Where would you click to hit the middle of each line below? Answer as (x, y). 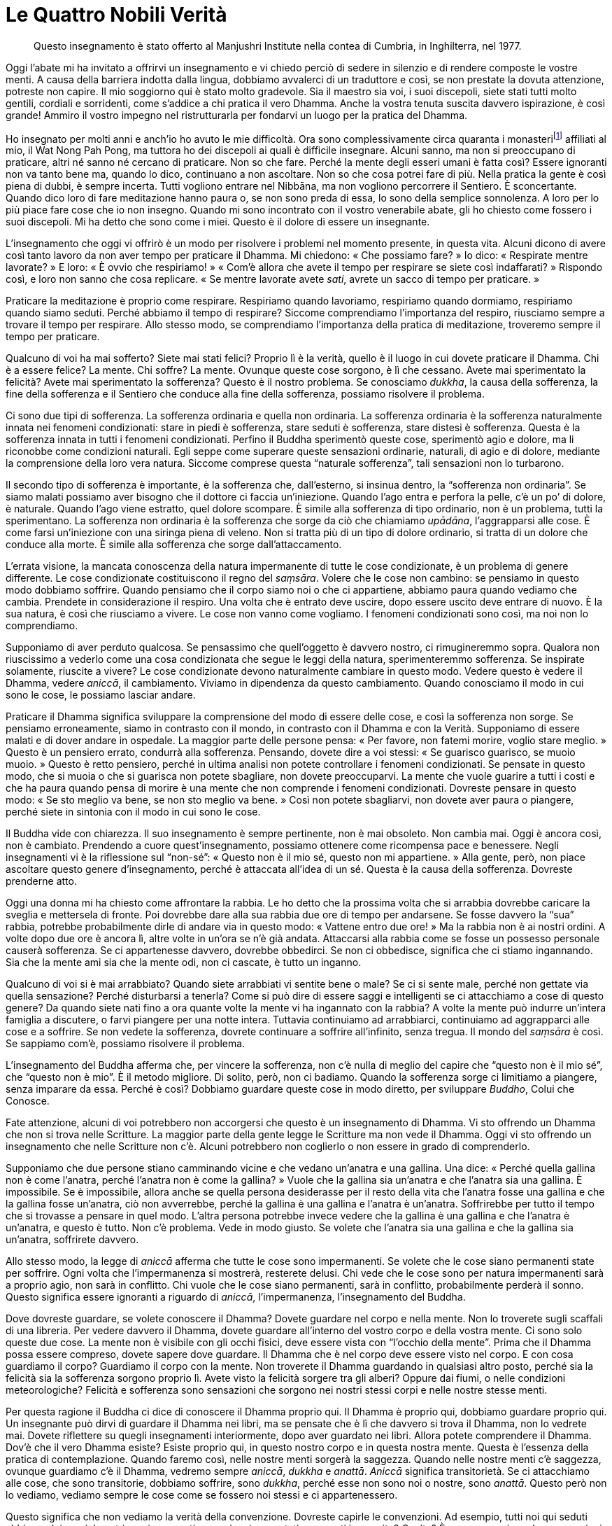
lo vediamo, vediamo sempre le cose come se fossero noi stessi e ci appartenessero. (202, 1495)
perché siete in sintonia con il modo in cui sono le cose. (133, 812)
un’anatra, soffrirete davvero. (72, 1240)
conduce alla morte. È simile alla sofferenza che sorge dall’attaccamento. (174, 545)
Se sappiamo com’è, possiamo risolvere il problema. (126, 1044)
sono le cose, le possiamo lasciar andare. (101, 695)
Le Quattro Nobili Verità (116, 15)
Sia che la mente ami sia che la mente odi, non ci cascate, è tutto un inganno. (184, 962)
